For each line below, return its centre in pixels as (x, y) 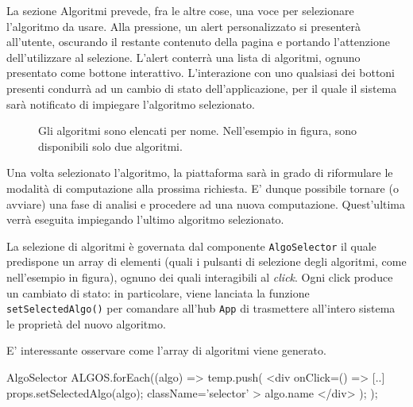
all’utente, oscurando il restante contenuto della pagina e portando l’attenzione (198, 42)
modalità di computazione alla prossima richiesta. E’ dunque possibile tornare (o (203, 188)
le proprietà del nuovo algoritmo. (86, 323)
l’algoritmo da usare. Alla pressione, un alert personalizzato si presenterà (184, 26)
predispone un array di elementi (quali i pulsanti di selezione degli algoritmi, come (206, 261)
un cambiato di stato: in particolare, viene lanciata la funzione (158, 292)
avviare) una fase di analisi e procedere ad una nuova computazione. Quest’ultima (206, 203)
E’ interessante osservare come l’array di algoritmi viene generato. (166, 350)
